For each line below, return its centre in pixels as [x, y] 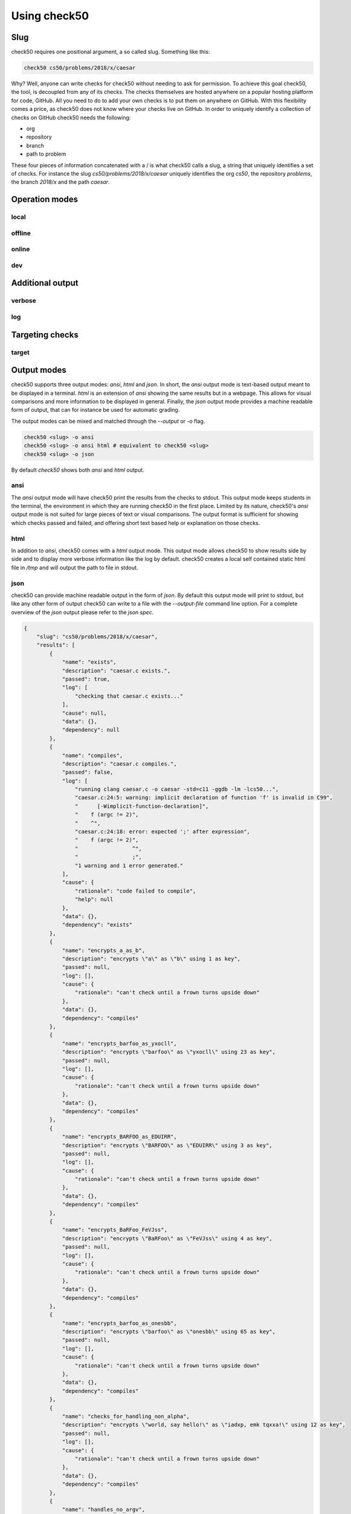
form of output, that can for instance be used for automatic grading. [95, 410]
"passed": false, [88, 772]
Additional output [45, 283]
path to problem [46, 154]
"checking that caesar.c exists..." [129, 696]
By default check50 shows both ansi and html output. [78, 470]
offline [21, 233]
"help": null [94, 900]
